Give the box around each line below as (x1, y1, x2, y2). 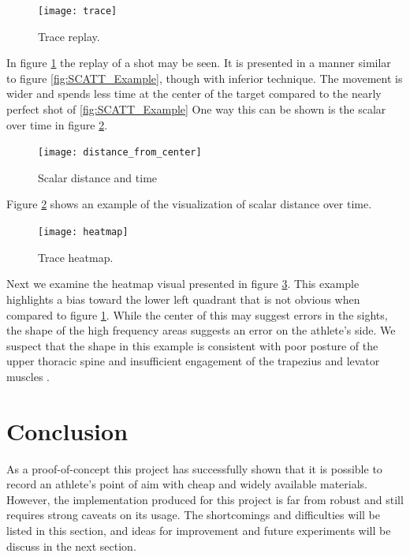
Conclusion (6, 414, 129, 447)
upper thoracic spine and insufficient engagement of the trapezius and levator (6, 353, 380, 369)
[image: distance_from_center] (38, 147, 202, 159)
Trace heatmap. (38, 249, 114, 265)
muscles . (6, 368, 50, 384)
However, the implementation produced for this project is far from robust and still (6, 491, 404, 507)
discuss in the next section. (6, 537, 136, 554)
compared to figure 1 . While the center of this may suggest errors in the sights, (6, 306, 388, 323)
